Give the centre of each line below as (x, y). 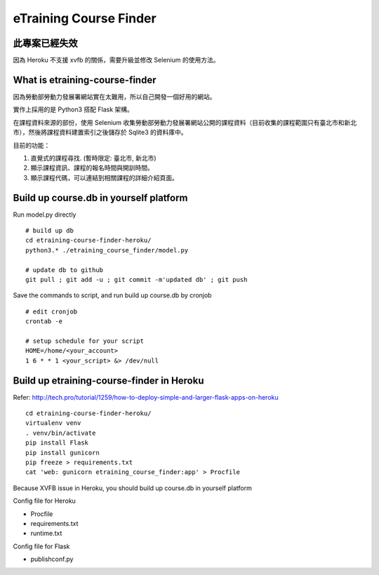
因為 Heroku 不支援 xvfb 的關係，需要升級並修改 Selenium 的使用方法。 (116, 60)
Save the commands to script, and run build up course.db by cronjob (112, 295)
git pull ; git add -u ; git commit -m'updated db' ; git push (137, 279)
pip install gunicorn (62, 453)
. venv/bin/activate (61, 433)
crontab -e (44, 322)
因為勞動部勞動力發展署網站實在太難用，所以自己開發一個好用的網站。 (114, 96)
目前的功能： (32, 145)
